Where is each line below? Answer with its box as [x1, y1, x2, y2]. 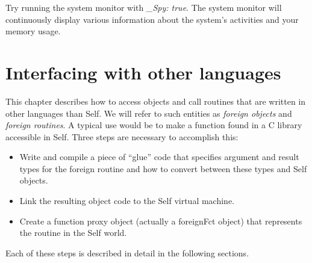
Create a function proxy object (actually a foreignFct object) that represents [19, 214, 302, 227]
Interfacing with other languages [5, 60, 281, 84]
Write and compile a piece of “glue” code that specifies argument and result [19, 150, 299, 163]
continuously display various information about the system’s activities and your [5, 13, 299, 25]
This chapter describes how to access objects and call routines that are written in [5, 94, 306, 107]
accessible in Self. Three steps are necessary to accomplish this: [5, 130, 239, 143]
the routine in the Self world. [19, 226, 127, 239]
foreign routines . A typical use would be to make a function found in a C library [5, 119, 302, 131]
